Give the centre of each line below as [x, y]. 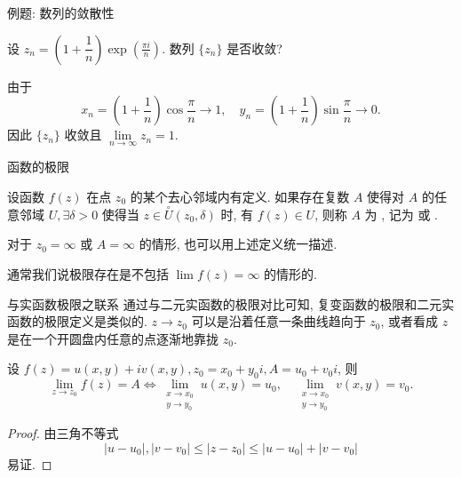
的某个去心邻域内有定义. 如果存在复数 [240, 196]
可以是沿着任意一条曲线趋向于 [278, 321]
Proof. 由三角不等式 [63, 433]
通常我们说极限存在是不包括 [88, 274]
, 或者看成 [409, 321]
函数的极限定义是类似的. [77, 321]
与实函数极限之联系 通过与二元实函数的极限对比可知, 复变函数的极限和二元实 [231, 303]
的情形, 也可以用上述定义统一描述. [238, 244]
